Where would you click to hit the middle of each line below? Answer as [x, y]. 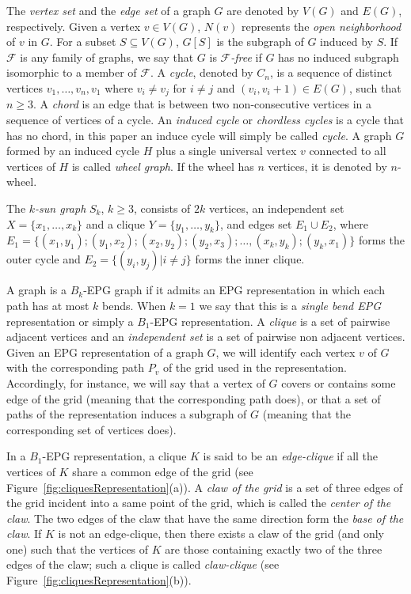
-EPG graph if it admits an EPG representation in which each [234, 290]
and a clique [115, 223]
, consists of [162, 208]
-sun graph [61, 208]
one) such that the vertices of [78, 549]
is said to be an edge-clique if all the [291, 456]
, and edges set [256, 223]
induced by [346, 42]
